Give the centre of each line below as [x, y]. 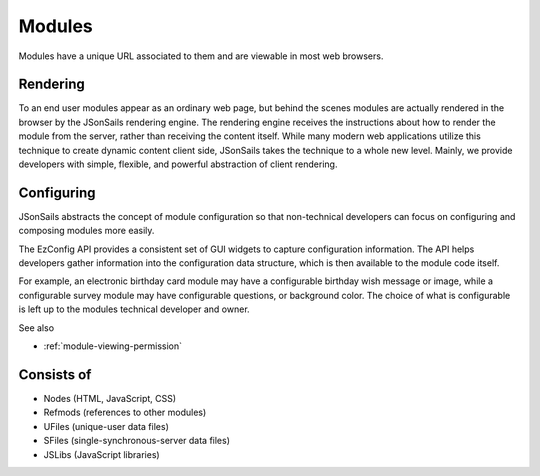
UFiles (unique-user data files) [106, 426]
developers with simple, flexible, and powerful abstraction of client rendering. [178, 164]
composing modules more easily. [86, 231]
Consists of [55, 374]
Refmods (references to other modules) [125, 412]
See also [36, 327]
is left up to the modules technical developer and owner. [134, 309]
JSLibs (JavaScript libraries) [101, 454]
